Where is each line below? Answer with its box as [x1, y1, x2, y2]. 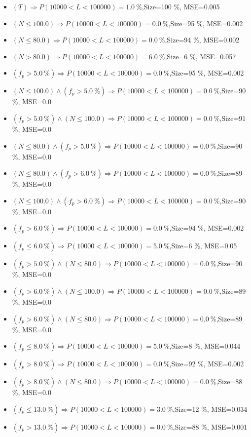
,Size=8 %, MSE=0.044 [169, 341, 241, 351]
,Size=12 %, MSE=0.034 [173, 403, 248, 414]
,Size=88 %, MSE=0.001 [173, 421, 248, 432]
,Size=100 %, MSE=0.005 [142, 1, 220, 11]
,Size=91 [219, 113, 246, 123]
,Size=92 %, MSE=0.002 [169, 358, 244, 369]
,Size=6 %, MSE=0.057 [165, 51, 236, 61]
